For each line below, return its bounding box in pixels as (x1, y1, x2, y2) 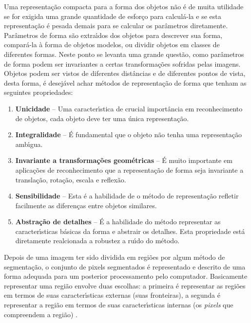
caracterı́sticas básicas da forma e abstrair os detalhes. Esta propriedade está (15, 226, 245, 236)
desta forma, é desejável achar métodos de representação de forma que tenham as (4, 77, 247, 88)
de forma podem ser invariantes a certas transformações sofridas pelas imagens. (4, 58, 241, 69)
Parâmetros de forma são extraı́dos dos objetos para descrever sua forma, (4, 30, 223, 40)
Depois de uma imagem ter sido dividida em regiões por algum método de (4, 252, 225, 262)
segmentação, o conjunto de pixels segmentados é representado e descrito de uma (4, 261, 246, 271)
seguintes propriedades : (4, 87, 73, 97)
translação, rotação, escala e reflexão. (15, 174, 126, 184)
